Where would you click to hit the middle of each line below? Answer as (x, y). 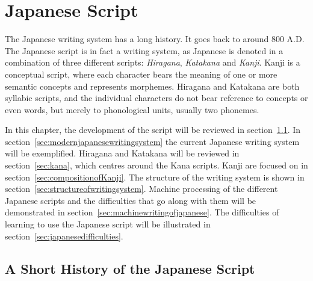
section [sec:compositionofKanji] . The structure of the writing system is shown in (155, 177)
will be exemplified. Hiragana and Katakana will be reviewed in (122, 153)
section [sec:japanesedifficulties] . (64, 236)
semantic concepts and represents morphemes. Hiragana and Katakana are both (152, 86)
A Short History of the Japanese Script (130, 268)
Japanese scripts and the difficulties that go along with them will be (131, 200)
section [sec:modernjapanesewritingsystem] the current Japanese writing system (152, 141)
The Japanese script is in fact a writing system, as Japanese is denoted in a (144, 50)
